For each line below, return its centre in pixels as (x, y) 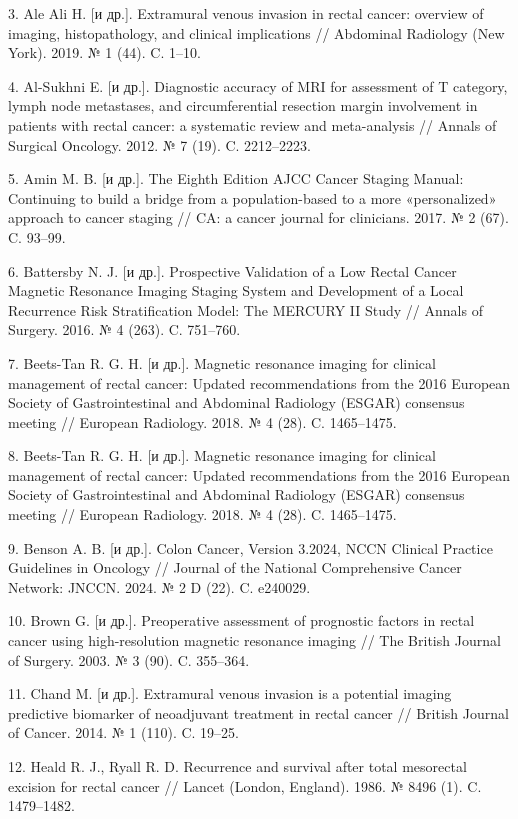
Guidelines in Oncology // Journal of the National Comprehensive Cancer (235, 567)
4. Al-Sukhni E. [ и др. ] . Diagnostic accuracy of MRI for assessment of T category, (258, 85)
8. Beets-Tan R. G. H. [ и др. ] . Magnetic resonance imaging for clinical (222, 455)
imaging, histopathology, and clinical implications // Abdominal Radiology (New (256, 32)
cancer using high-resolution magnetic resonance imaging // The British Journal (254, 640)
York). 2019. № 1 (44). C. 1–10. (104, 52)
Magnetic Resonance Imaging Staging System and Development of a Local (236, 290)
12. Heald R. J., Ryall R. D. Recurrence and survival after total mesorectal (237, 766)
